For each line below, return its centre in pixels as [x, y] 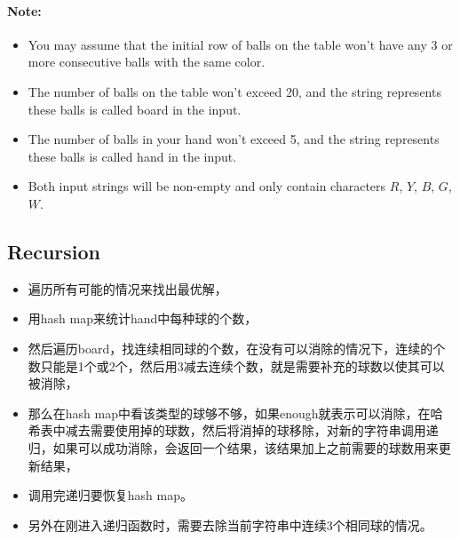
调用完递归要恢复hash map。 [110, 495]
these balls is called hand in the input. [132, 156]
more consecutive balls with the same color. [147, 62]
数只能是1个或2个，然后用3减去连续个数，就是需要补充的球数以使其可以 [236, 365]
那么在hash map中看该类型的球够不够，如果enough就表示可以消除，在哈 [235, 413]
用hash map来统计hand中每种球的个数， [143, 318]
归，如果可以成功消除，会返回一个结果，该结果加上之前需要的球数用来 [233, 447]
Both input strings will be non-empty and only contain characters [207, 186]
